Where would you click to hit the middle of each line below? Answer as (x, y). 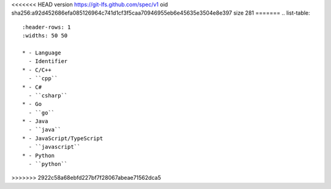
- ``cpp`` (43, 79)
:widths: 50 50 (45, 36)
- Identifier (48, 61)
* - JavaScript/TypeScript (63, 138)
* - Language (42, 53)
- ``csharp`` (48, 95)
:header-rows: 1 (47, 27)
